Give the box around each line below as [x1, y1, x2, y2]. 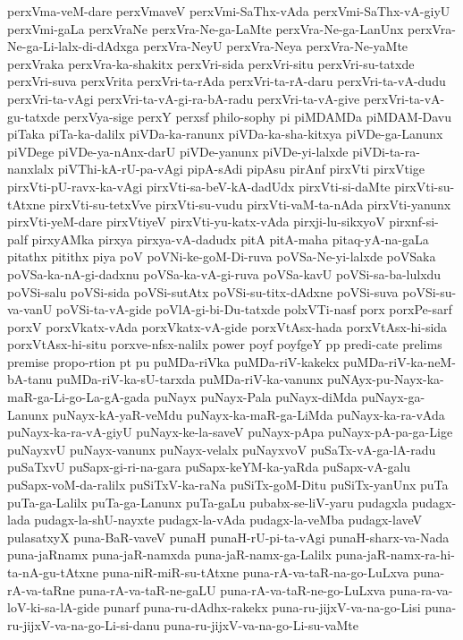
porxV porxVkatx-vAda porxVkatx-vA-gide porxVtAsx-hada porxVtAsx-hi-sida [7, 317, 448, 336]
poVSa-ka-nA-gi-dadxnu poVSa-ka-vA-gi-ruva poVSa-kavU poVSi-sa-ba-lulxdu [7, 264, 442, 283]
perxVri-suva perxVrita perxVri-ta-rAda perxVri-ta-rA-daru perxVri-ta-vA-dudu [7, 72, 446, 90]
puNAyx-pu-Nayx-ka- [327, 370, 444, 388]
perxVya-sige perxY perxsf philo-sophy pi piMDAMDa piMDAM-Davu [63, 107, 452, 125]
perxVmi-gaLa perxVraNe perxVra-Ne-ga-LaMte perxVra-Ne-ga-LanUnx [7, 19, 404, 38]
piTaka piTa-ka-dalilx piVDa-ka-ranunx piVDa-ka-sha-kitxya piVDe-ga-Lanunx [7, 124, 443, 143]
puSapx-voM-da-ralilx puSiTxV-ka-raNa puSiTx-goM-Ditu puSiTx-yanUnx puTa [7, 475, 449, 494]
